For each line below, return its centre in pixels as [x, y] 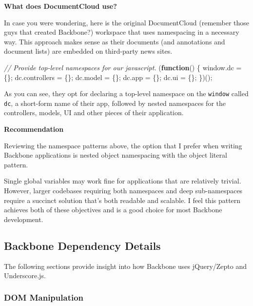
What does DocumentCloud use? [60, 6]
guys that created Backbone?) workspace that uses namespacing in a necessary [122, 32]
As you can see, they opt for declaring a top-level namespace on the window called [126, 93]
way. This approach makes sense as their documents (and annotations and [115, 41]
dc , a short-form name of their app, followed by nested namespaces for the [115, 103]
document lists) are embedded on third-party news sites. [88, 51]
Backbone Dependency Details [82, 245]
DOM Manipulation [44, 297]
